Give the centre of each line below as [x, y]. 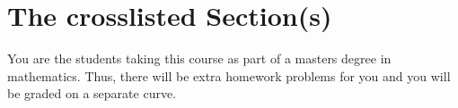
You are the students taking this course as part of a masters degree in [199, 58]
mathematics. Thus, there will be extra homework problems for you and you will [229, 75]
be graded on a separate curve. [92, 93]
